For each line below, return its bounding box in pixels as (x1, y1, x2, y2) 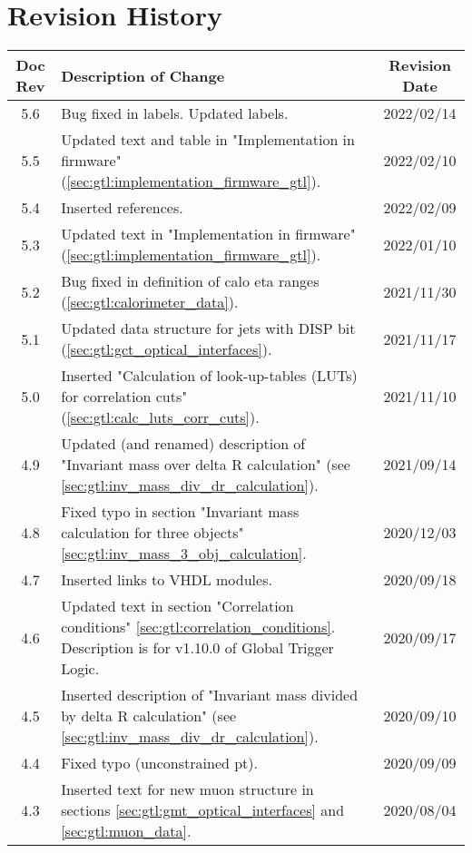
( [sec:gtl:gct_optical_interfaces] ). (61, 338, 272, 360)
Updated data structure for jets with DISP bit (61, 318, 356, 339)
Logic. (61, 658, 100, 680)
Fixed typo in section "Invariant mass (61, 501, 300, 523)
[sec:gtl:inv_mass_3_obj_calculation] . (61, 543, 307, 564)
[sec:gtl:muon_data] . (61, 820, 192, 842)
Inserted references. (61, 197, 183, 219)
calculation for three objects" (61, 522, 244, 544)
